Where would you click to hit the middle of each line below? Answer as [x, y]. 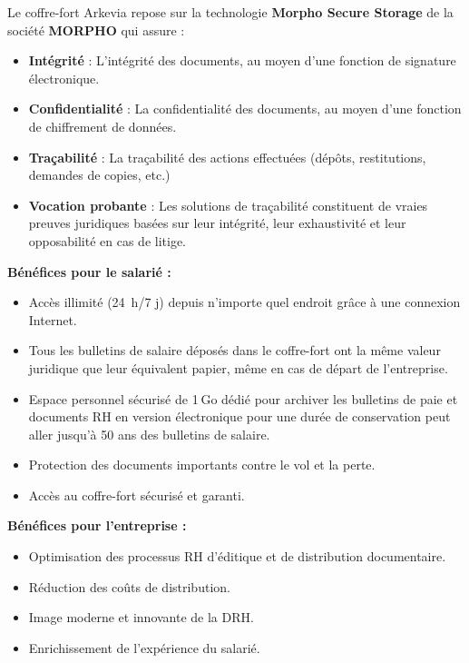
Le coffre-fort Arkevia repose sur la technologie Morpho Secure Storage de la [230, 12]
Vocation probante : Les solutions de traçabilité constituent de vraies [228, 205]
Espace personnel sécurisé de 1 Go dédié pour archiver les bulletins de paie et [243, 398]
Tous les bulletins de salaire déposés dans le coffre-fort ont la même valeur [234, 350]
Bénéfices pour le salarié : [89, 271]
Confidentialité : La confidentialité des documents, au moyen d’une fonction [245, 109]
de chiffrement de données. [103, 126]
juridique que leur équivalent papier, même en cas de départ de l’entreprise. [238, 367]
